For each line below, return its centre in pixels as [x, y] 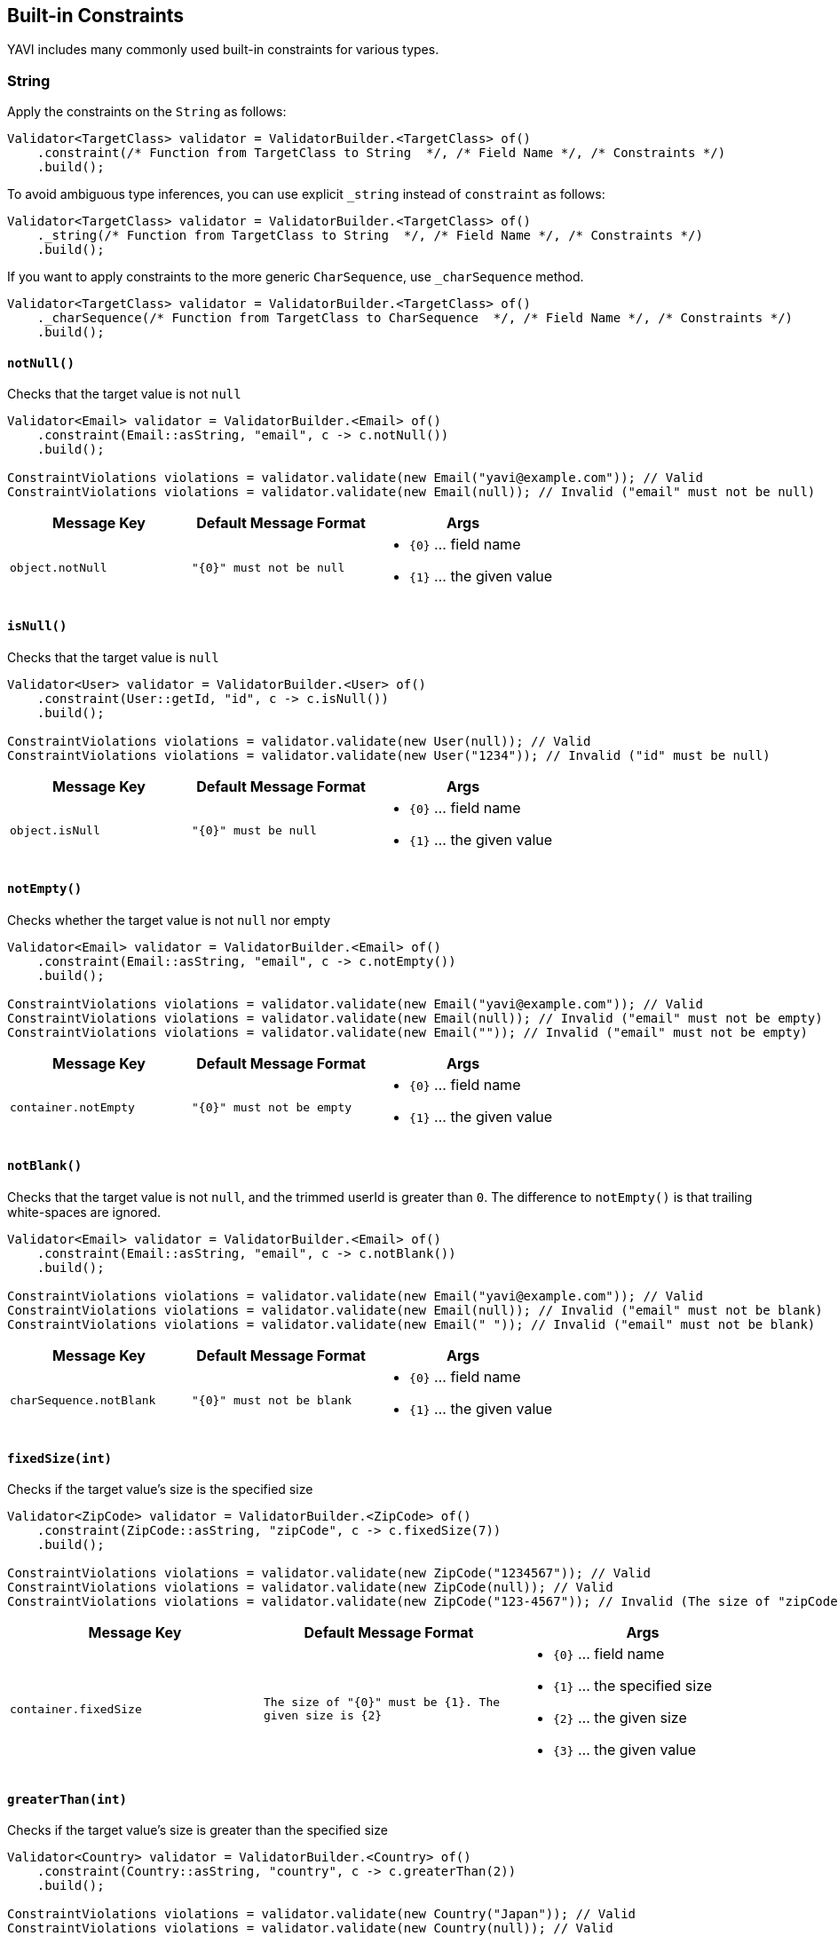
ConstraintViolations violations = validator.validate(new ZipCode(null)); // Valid [310, 1588]
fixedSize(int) [60, 1458]
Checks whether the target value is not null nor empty [169, 920]
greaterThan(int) [67, 1799]
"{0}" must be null [254, 831]
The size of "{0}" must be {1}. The [382, 1703]
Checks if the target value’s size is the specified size [160, 1490]
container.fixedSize [76, 1709]
